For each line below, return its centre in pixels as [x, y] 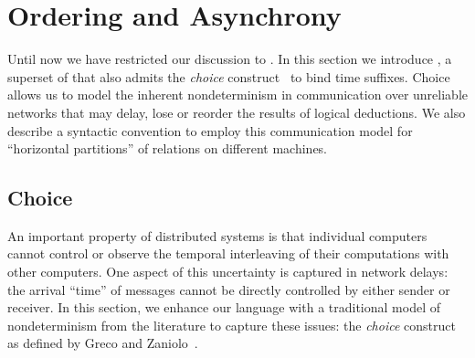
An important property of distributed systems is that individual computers [217, 235]
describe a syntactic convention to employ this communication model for [210, 130]
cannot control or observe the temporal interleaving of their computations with [228, 253]
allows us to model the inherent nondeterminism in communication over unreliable [237, 95]
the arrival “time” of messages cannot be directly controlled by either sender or [229, 289]
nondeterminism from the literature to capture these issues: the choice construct [232, 325]
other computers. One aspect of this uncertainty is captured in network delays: [228, 272]
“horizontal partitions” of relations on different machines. [168, 148]
